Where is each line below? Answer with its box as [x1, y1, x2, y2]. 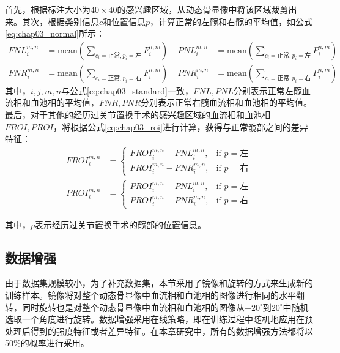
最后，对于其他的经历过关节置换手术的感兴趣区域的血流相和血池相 [5, 108, 270, 121]
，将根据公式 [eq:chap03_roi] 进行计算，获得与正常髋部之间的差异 [53, 120, 308, 133]
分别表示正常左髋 [233, 84, 302, 97]
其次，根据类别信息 [21, 15, 99, 28]
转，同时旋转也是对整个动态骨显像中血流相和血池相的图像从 [5, 300, 245, 313]
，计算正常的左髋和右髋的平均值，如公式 [150, 15, 313, 28]
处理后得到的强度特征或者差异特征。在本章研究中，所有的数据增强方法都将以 [5, 324, 313, 337]
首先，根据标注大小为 [5, 3, 91, 15]
